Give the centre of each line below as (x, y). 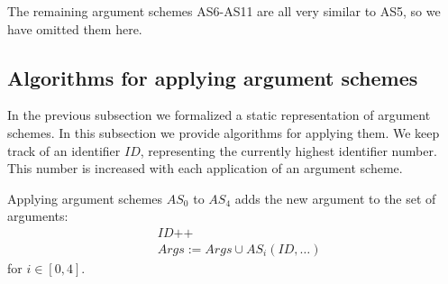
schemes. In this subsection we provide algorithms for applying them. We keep (224, 132)
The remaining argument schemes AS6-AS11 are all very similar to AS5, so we (224, 11)
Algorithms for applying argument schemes (213, 77)
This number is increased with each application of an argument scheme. (205, 168)
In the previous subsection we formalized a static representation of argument (219, 115)
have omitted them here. (75, 28)
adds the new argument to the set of (335, 198)
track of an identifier (64, 150)
